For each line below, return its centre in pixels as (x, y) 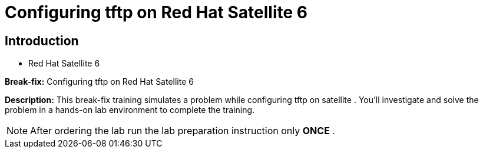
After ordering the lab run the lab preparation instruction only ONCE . (183, 131)
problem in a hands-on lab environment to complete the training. (130, 110)
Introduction (42, 41)
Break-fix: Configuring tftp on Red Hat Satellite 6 (99, 82)
